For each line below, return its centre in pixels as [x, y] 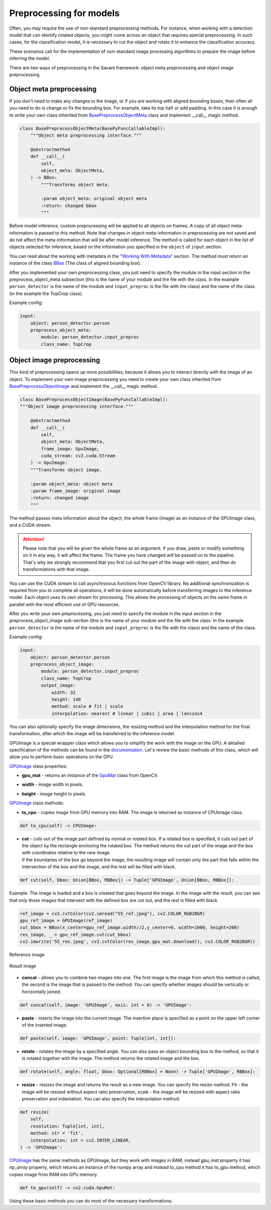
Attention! [34, 539]
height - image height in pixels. [54, 793]
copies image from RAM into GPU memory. [54, 1174]
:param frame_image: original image [75, 491]
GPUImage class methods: [37, 803]
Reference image [27, 955]
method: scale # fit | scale [87, 707]
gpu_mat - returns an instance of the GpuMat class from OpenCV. [90, 775]
